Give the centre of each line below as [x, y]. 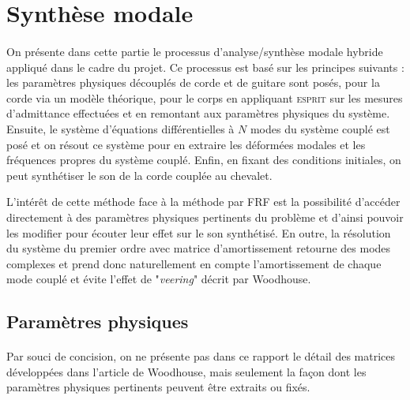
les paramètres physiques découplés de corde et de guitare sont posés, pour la [193, 82]
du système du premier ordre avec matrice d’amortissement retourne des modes [199, 248]
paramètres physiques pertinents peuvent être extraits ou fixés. [158, 387]
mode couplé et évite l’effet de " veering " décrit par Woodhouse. [159, 279]
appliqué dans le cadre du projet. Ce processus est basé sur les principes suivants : [205, 67]
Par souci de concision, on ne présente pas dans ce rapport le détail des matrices [201, 356]
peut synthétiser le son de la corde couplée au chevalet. [139, 175]
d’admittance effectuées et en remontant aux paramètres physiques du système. [198, 113]
